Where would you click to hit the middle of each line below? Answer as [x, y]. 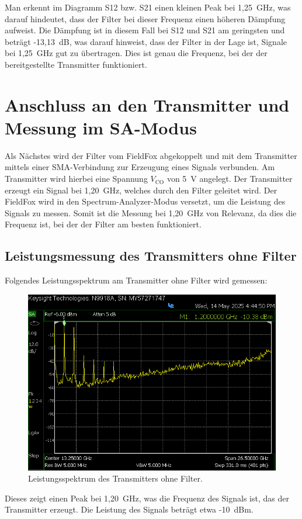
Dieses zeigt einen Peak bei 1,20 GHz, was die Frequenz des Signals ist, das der [147, 498]
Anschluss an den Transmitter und [147, 104]
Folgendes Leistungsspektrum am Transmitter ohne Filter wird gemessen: [136, 280]
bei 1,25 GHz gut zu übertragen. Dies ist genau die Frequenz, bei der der [136, 53]
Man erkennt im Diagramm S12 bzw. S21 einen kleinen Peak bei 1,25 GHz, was [148, 7]
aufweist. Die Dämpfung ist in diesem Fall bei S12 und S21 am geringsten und [145, 30]
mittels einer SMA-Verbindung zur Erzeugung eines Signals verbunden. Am [140, 167]
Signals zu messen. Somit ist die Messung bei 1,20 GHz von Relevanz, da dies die [151, 212]
